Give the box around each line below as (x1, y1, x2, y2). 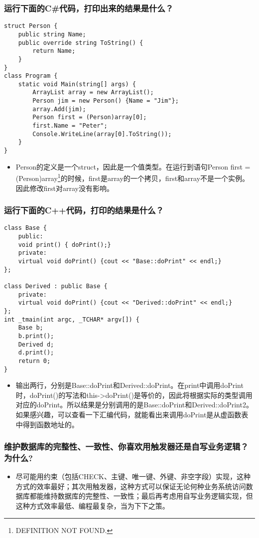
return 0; (18, 357, 51, 364)
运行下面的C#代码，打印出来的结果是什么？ (4, 1, 174, 14)
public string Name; (18, 30, 86, 38)
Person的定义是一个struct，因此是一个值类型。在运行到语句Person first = (15, 161, 251, 172)
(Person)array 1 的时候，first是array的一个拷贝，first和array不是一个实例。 (15, 172, 250, 183)
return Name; (32, 47, 76, 55)
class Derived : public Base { (4, 282, 108, 290)
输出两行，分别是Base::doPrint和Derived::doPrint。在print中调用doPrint (15, 380, 244, 390)
